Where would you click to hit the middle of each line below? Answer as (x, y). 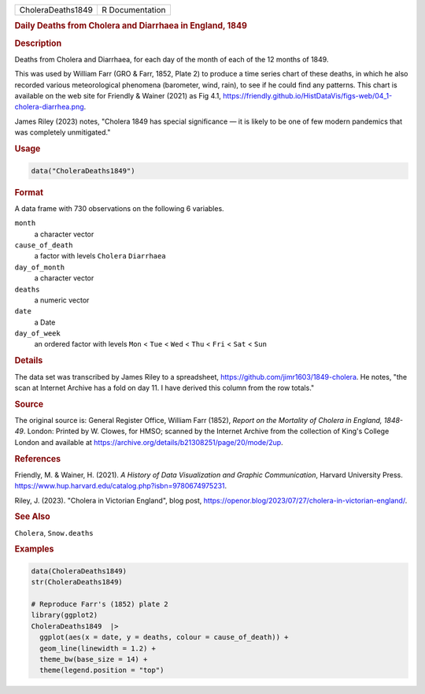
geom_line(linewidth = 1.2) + (98, 648)
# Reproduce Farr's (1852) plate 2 (100, 604)
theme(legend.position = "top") (102, 670)
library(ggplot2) (65, 615)
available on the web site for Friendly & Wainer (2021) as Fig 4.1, (118, 96)
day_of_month (40, 267)
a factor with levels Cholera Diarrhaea (100, 256)
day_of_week (37, 334)
